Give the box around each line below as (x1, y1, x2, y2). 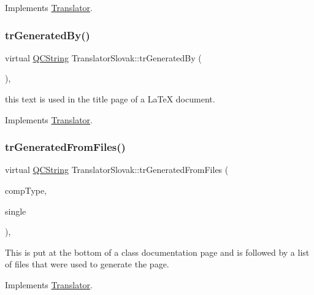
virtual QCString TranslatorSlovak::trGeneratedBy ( (5, 51, 202, 64)
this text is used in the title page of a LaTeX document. (5, 93, 215, 105)
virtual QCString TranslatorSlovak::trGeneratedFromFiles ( (5, 163, 229, 176)
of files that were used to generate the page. (5, 258, 169, 270)
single (5, 204, 26, 217)
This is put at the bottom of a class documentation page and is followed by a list (5, 245, 310, 258)
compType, (5, 184, 47, 196)
